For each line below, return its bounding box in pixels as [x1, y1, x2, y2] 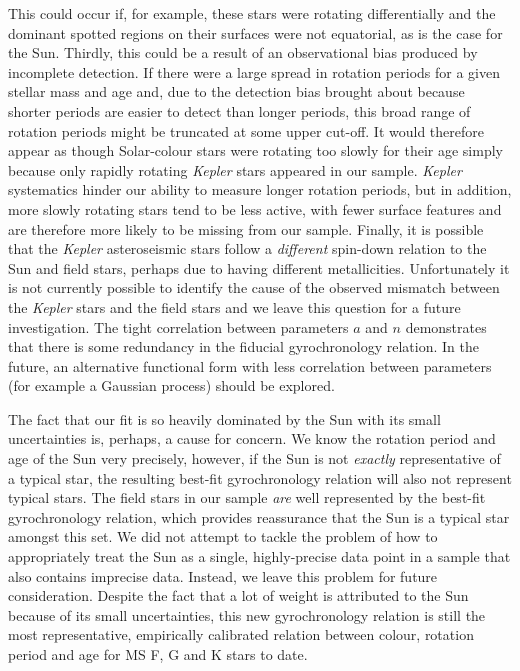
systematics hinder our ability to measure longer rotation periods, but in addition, [8, 179, 512, 200]
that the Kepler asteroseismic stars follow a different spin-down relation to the [8, 238, 487, 259]
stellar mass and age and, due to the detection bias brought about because [8, 81, 465, 102]
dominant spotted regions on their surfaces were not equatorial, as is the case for [8, 22, 503, 43]
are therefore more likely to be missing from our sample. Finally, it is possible [8, 218, 484, 239]
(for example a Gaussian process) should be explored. [8, 375, 335, 396]
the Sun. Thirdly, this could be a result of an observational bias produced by [8, 42, 478, 63]
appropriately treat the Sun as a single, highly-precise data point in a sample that [8, 546, 511, 567]
